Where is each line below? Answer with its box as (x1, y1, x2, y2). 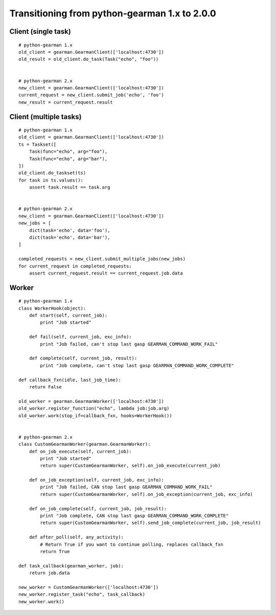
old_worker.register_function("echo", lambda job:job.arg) (18, 405, 170, 412)
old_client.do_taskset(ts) (18, 170, 86, 176)
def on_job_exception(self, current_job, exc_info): (29, 477, 165, 483)
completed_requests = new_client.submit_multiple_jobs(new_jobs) (18, 256, 186, 262)
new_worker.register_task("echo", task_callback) (18, 591, 146, 598)
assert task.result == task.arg (29, 185, 110, 190)
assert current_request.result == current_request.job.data (29, 270, 183, 276)
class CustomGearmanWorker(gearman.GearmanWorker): (18, 441, 151, 447)
